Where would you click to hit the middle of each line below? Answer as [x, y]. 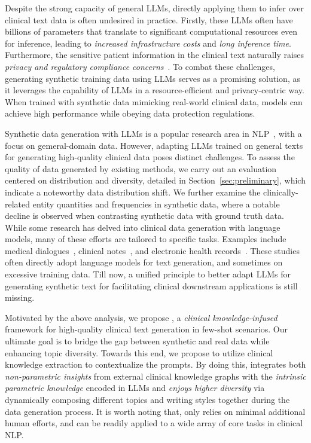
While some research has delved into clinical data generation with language [143, 227]
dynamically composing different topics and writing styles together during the [147, 399]
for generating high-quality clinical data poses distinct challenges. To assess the [150, 157]
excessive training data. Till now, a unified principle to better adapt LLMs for [148, 274]
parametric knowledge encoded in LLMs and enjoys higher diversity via [135, 388]
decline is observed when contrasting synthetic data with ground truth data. [144, 216]
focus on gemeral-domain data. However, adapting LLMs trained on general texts [154, 145]
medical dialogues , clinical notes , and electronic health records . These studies [152, 250]
